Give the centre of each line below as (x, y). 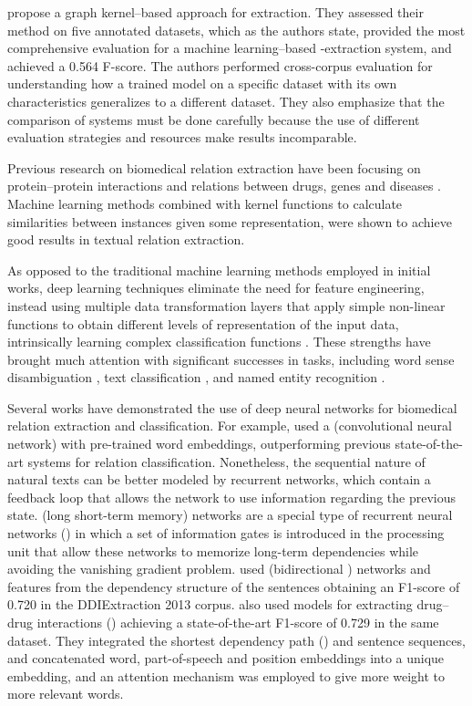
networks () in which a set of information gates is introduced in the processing (226, 533)
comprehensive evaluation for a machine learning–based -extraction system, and (230, 48)
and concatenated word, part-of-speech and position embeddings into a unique (226, 658)
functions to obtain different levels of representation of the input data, (203, 323)
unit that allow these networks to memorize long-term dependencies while (213, 550)
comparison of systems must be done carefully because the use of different (214, 119)
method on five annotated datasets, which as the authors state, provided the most (236, 30)
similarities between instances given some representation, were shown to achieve (230, 221)
